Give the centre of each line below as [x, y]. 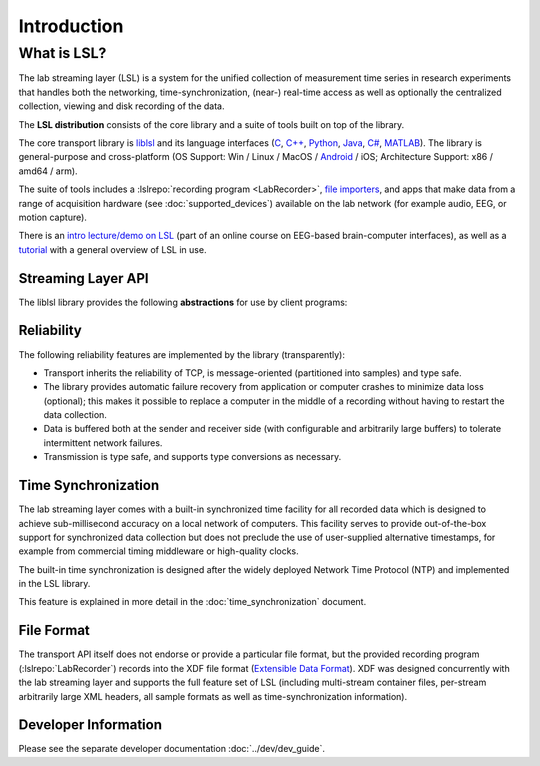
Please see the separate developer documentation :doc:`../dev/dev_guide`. [171, 749]
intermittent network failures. [103, 442]
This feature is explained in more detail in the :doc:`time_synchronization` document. [192, 602]
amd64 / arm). [48, 171]
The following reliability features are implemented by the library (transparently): [181, 354]
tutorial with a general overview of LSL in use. [112, 249]
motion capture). [52, 217]
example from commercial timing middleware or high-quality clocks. [158, 551]
